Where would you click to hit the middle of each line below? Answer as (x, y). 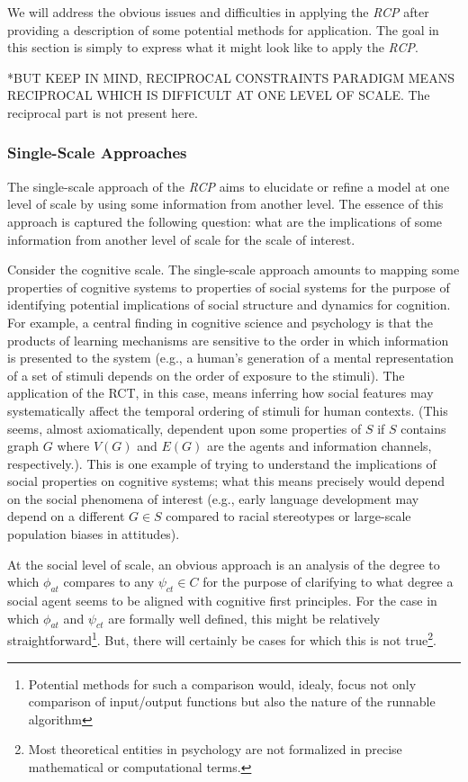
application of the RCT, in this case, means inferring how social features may (220, 393)
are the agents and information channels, (319, 446)
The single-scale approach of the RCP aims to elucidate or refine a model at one (229, 186)
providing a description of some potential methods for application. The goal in (223, 29)
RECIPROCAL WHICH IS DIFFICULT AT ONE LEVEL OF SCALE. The (219, 95)
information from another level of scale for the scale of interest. (181, 239)
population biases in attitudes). (94, 534)
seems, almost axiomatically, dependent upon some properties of (184, 428)
